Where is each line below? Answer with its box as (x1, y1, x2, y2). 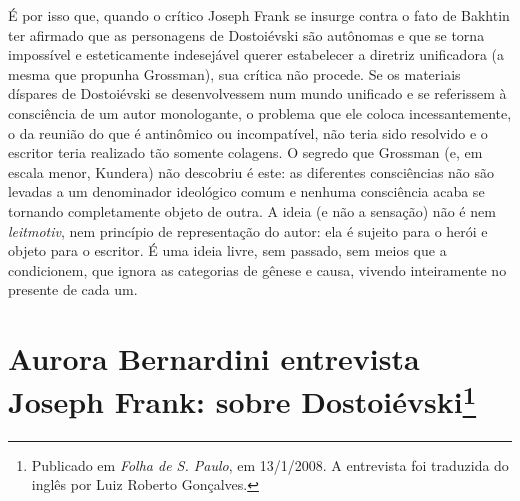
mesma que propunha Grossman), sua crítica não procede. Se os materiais (8, 63, 461, 84)
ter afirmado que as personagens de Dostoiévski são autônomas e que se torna (8, 24, 485, 45)
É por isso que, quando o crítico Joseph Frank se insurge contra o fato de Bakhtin (8, 5, 510, 25)
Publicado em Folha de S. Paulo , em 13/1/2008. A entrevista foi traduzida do (31, 454, 509, 475)
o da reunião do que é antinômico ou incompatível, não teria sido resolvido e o (8, 122, 488, 143)
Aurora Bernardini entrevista (8, 338, 420, 379)
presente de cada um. (8, 279, 138, 300)
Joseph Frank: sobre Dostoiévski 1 (8, 377, 477, 422)
